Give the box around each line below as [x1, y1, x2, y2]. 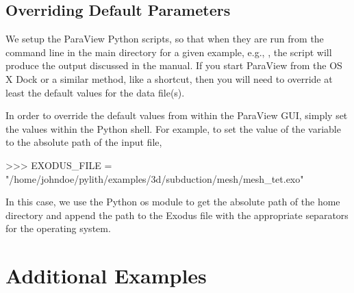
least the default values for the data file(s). [5, 85, 185, 99]
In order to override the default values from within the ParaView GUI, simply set [5, 108, 348, 123]
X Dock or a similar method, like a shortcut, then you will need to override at [5, 71, 333, 86]
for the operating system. [5, 221, 111, 235]
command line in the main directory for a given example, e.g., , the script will [5, 44, 332, 59]
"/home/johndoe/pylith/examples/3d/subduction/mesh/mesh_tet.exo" [5, 171, 304, 186]
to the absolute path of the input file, [5, 135, 162, 149]
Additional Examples [5, 262, 207, 290]
